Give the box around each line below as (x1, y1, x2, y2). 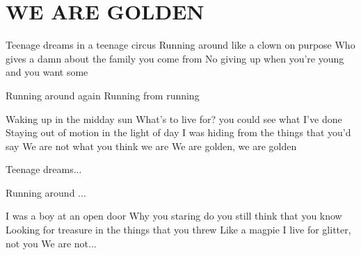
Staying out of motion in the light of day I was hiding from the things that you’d (6, 125, 351, 140)
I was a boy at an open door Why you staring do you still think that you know (6, 208, 342, 223)
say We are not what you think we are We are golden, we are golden (6, 138, 297, 153)
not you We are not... (6, 236, 97, 250)
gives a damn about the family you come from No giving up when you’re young (6, 51, 344, 65)
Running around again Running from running (6, 88, 200, 102)
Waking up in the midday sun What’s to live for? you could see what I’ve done (6, 111, 342, 126)
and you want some (6, 65, 88, 79)
